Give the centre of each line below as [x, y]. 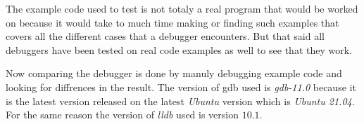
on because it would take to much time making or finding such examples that [172, 22]
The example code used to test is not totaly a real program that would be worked [182, 8]
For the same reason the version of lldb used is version [123, 115]
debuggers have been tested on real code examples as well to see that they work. [179, 49]
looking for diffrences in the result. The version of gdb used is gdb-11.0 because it [181, 87]
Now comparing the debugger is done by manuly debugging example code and [174, 73]
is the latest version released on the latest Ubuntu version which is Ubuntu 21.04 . [180, 101]
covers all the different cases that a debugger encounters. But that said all [165, 36]
